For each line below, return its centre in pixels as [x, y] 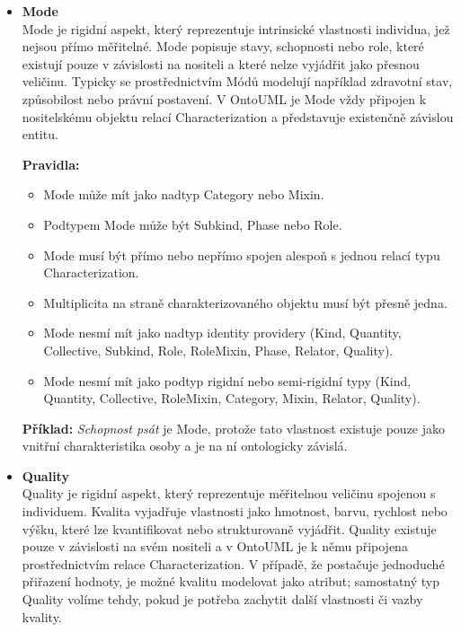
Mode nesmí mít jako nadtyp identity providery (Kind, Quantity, [222, 333]
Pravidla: [51, 164]
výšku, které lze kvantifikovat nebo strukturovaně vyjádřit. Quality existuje [229, 528]
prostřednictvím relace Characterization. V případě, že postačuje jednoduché [233, 563]
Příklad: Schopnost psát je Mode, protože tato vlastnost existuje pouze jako [234, 428]
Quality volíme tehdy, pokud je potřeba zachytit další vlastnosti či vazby [222, 599]
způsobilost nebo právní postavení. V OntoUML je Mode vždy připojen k [224, 98]
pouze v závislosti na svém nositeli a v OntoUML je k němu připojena [215, 546]
